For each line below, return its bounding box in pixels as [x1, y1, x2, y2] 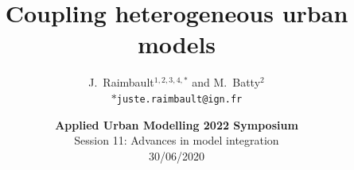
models [137, 28, 216, 60]
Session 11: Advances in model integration [74, 132, 279, 149]
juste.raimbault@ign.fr [116, 93, 243, 105]
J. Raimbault [88, 74, 154, 91]
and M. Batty [192, 74, 261, 91]
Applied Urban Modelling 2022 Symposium [55, 116, 298, 133]
